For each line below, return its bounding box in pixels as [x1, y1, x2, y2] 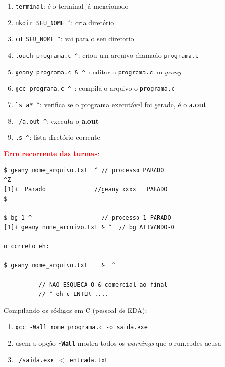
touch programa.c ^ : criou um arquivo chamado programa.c [15, 50, 199, 60]
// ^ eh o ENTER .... [38, 291, 108, 298]
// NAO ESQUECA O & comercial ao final [38, 281, 168, 288]
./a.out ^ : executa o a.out [15, 115, 99, 126]
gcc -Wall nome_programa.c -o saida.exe [15, 324, 148, 331]
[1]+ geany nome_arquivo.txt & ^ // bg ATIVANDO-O [4, 224, 174, 231]
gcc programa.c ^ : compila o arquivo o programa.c [15, 83, 175, 93]
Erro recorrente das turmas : [4, 148, 100, 158]
